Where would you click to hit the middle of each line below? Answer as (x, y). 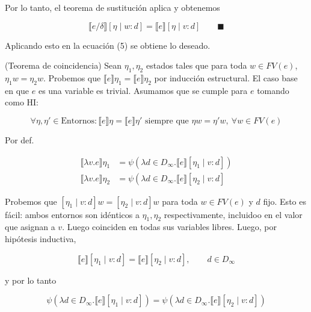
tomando (273, 90)
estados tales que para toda (196, 65)
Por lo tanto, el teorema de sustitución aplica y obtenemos (112, 7)
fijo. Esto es (285, 201)
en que (17, 90)
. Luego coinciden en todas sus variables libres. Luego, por (169, 227)
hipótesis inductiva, (41, 239)
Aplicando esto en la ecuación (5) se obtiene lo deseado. (108, 45)
